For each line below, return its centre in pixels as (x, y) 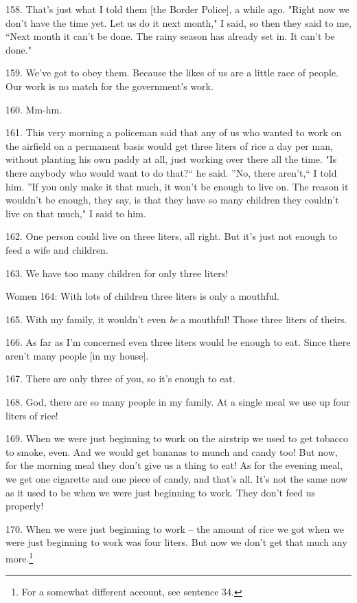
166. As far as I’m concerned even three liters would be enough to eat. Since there (178, 342)
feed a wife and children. (57, 249)
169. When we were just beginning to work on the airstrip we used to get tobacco (177, 438)
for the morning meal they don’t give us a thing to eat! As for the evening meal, (174, 465)
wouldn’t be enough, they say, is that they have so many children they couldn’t (172, 200)
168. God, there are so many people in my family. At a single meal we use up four (178, 402)
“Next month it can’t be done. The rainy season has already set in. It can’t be (170, 36)
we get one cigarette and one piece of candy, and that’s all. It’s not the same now (176, 479)
